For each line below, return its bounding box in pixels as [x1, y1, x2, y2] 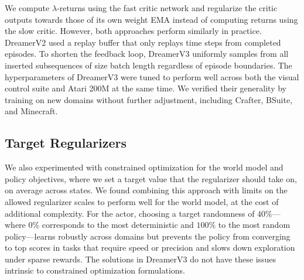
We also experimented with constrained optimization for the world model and [5, 161, 283, 173]
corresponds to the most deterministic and [42, 218, 194, 231]
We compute [5, 2, 50, 13]
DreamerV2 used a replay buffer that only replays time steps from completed [5, 36, 281, 48]
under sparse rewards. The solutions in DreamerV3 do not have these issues [5, 252, 276, 265]
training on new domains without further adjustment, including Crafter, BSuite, [5, 93, 293, 105]
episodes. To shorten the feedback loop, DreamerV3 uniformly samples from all [5, 47, 289, 60]
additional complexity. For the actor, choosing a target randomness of [5, 207, 255, 219]
